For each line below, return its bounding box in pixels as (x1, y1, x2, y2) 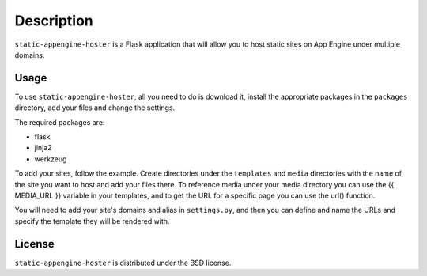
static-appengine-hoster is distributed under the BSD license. (14, 258, 232, 267)
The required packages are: (14, 117, 105, 127)
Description (14, 12, 94, 29)
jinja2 (34, 143, 52, 153)
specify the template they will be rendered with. (14, 216, 170, 225)
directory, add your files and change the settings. (14, 103, 176, 112)
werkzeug (34, 154, 67, 164)
